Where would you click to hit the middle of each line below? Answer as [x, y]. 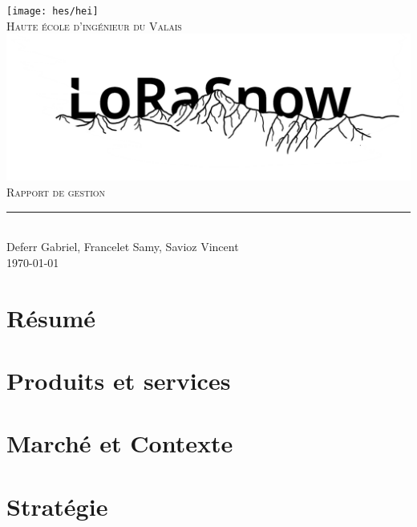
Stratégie [57, 506]
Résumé [51, 317]
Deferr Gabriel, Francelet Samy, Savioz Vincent [123, 247]
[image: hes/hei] [53, 11]
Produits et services [119, 380]
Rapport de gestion [56, 191]
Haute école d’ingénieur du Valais [94, 25]
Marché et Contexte [120, 443]
